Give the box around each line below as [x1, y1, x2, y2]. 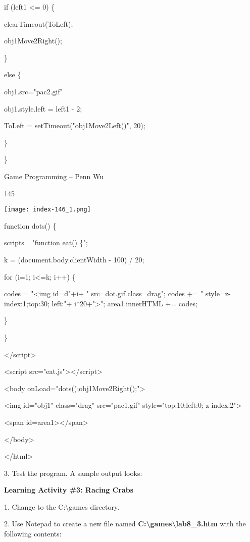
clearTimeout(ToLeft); [4, 18, 73, 29]
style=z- [205, 288, 231, 299]
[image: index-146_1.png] [4, 206, 91, 213]
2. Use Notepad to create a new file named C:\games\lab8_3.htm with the [4, 518, 246, 529]
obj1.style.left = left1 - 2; [4, 103, 82, 114]
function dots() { [4, 220, 57, 231]
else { [4, 69, 21, 80]
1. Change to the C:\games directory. [4, 501, 120, 512]
